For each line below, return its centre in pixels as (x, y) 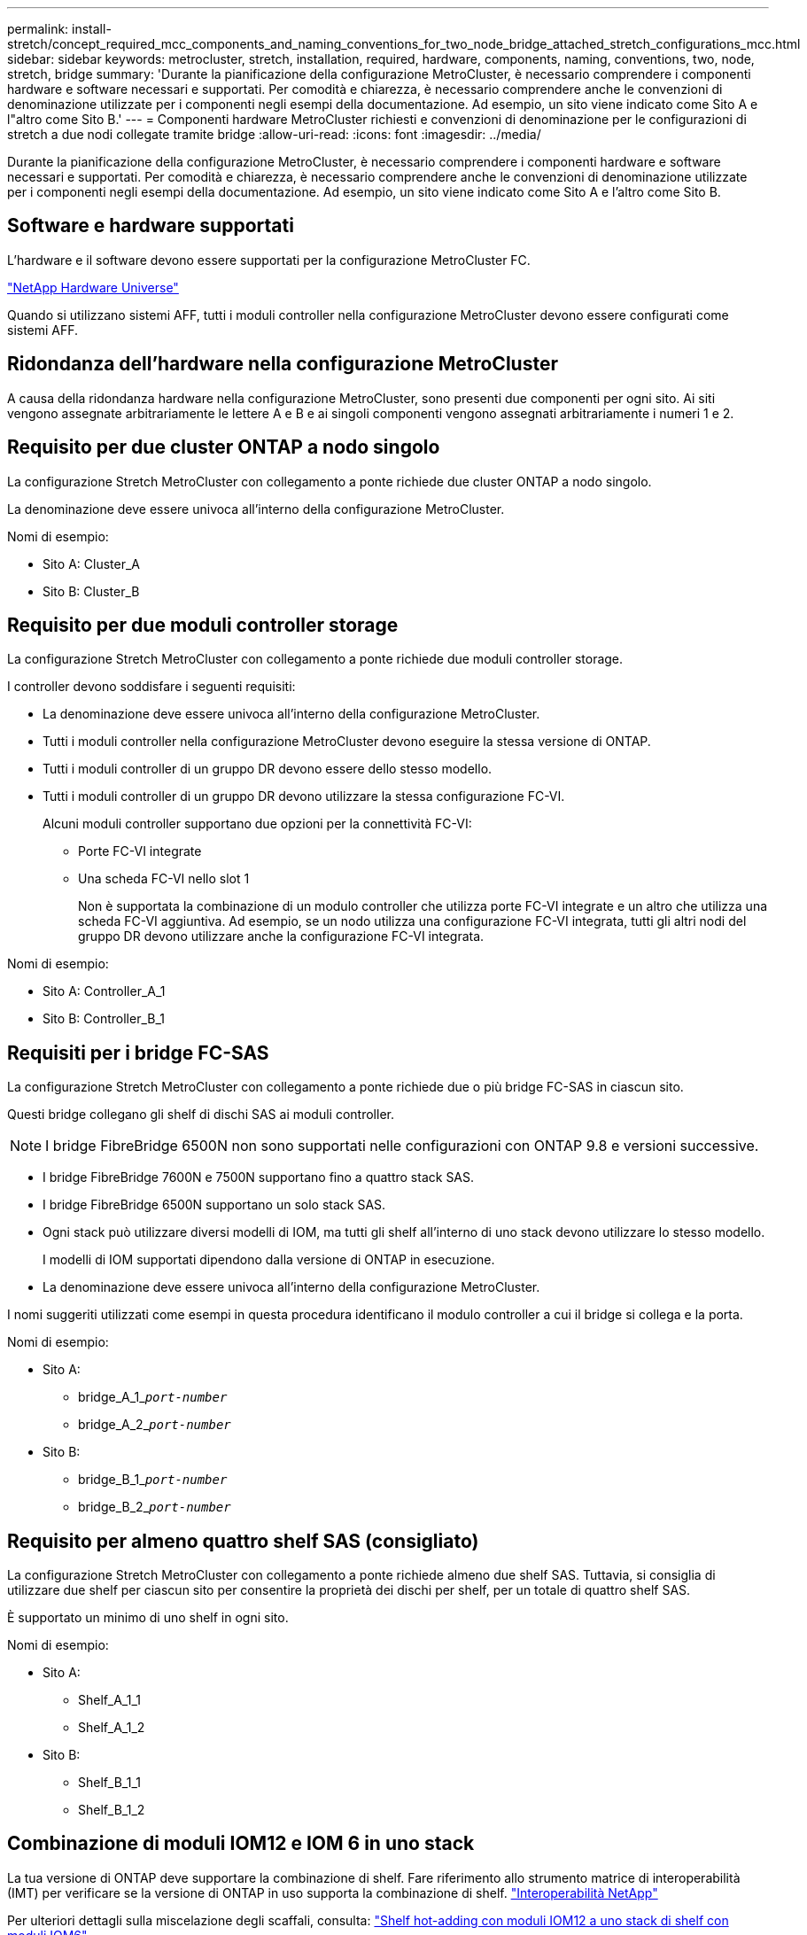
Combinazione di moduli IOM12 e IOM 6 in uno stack (241, 1844)
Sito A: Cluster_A (91, 563)
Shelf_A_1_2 (112, 1728)
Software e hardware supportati (151, 226)
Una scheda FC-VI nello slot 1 (164, 879)
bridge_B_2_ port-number (155, 1507)
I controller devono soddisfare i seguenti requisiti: (151, 687)
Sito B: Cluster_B (91, 591)
